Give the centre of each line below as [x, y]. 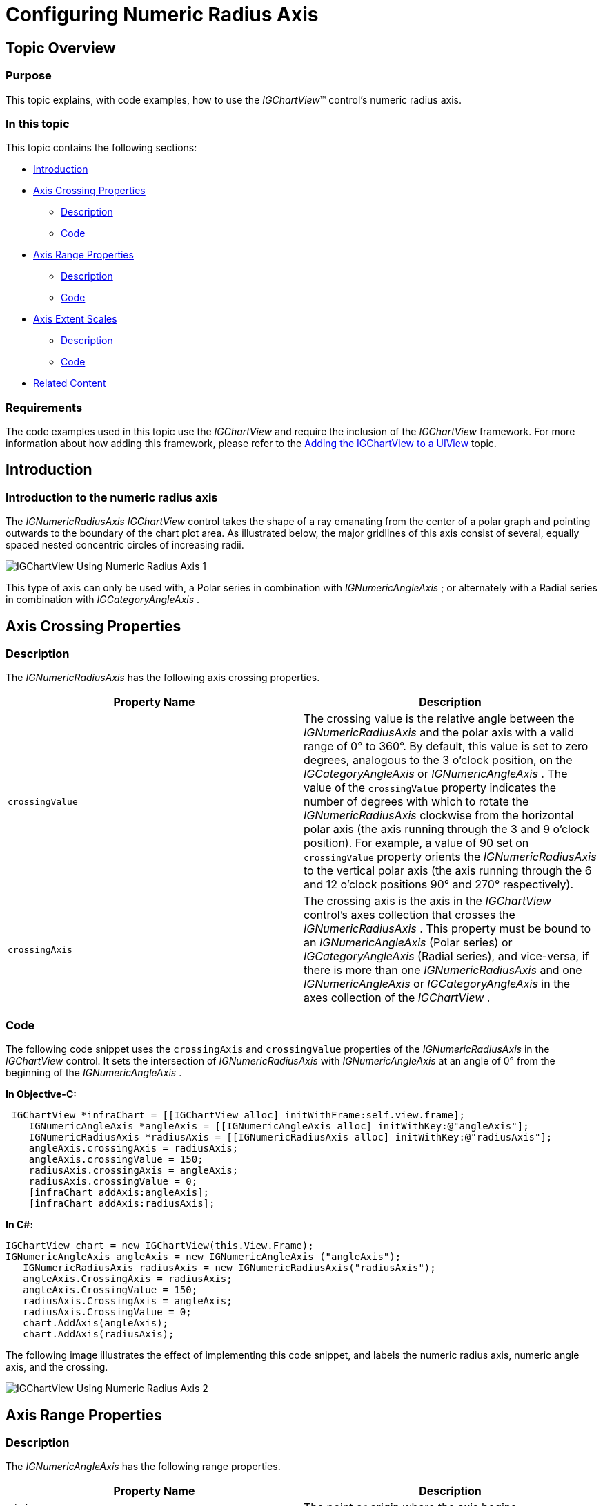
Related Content [70, 383]
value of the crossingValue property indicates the [430, 788]
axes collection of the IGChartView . [397, 998]
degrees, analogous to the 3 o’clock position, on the [438, 760]
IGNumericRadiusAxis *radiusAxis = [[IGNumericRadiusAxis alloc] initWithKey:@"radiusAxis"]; [290, 1137]
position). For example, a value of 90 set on [416, 843]
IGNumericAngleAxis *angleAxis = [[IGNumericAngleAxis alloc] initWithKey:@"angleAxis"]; [279, 1126]
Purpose [29, 76]
